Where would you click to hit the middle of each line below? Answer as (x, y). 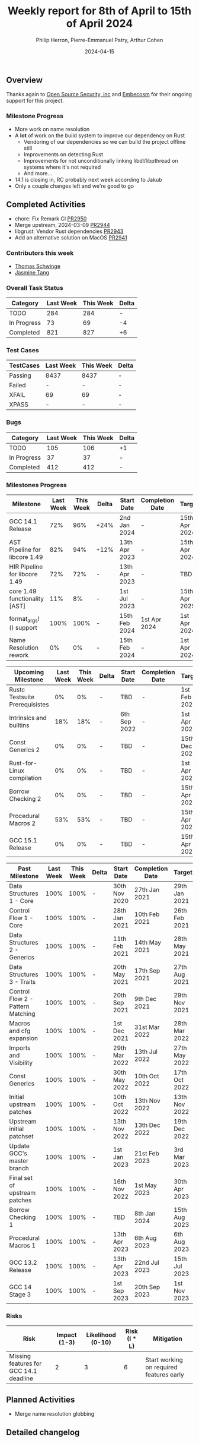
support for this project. (35, 101)
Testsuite (22, 697)
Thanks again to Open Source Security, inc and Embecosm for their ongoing (99, 94)
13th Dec (147, 1125)
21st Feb (147, 1153)
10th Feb (147, 914)
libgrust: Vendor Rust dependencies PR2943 (69, 231)
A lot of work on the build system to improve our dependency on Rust (100, 135)
